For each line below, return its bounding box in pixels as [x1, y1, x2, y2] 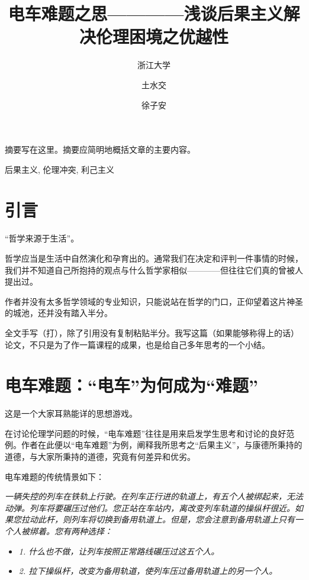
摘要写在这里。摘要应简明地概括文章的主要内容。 [5, 143, 195, 156]
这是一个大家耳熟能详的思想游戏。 [5, 407, 137, 420]
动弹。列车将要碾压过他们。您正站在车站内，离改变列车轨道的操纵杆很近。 [5, 501, 295, 514]
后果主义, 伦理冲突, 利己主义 [5, 163, 115, 175]
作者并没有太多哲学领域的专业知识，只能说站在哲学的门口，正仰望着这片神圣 [5, 295, 303, 307]
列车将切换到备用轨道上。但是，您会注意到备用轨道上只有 [70, 513, 295, 526]
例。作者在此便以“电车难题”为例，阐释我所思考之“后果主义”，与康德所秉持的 [5, 439, 302, 451]
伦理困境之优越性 [95, 24, 228, 49]
